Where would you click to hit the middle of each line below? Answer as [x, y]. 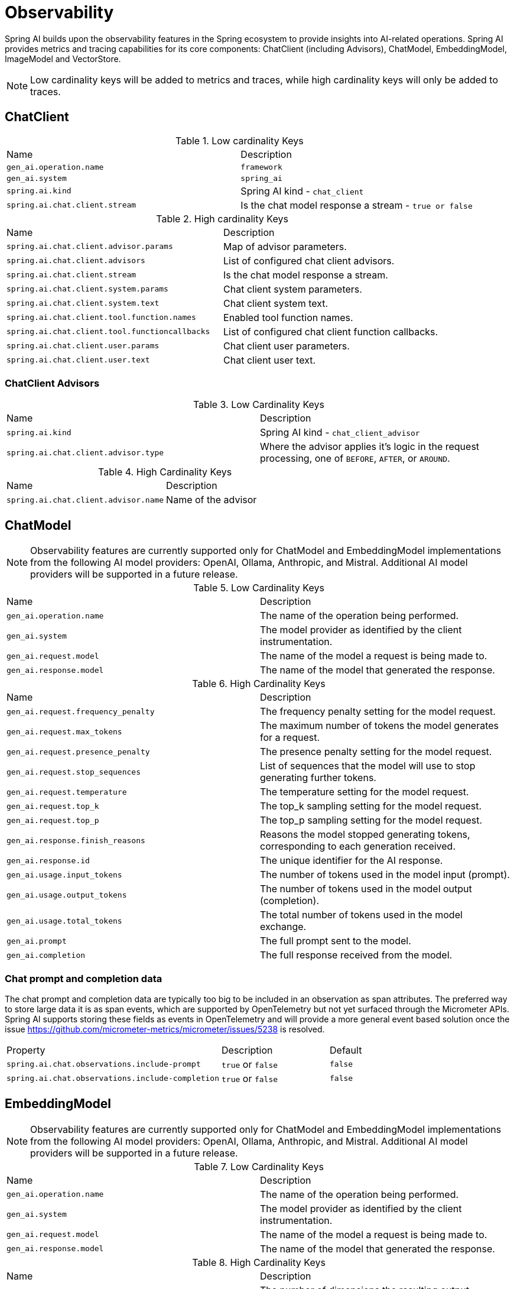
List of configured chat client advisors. [309, 260]
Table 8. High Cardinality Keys [259, 1262]
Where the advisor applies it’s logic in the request [370, 447]
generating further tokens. [318, 778]
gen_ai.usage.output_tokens [67, 895]
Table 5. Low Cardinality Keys [259, 588]
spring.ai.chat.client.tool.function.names [101, 318]
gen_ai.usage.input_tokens [64, 875]
